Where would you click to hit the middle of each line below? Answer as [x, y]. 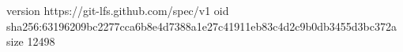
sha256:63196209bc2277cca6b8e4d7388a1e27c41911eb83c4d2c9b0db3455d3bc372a [201, 26]
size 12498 [31, 41]
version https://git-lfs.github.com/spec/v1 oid [118, 10]
